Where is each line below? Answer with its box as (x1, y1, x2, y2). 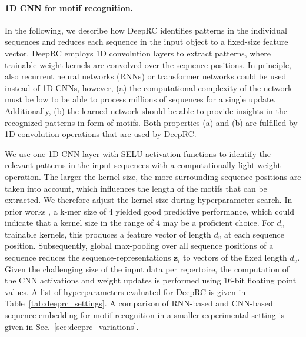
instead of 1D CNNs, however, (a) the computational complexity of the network (5, 81, 292, 94)
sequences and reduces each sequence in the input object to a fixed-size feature (5, 35, 288, 48)
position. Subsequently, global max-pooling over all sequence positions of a (5, 239, 274, 252)
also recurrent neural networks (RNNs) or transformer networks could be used (5, 70, 287, 82)
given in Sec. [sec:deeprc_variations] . (5, 320, 139, 332)
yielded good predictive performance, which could (115, 205, 294, 217)
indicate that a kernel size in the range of (5, 216, 154, 229)
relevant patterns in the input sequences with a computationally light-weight (5, 159, 281, 171)
